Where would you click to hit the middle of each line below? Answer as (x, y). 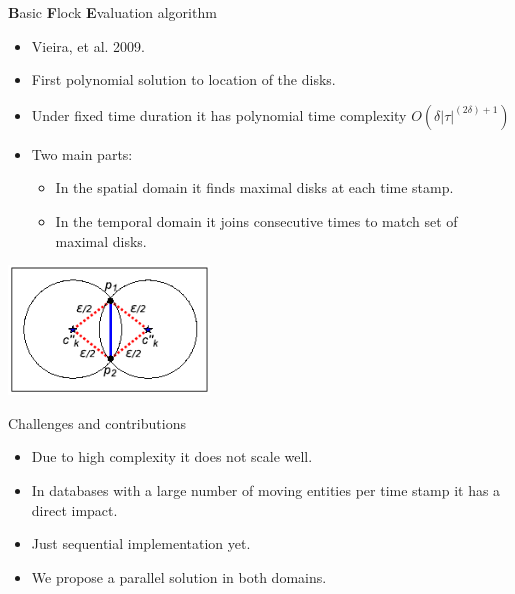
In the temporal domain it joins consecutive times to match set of (256, 220)
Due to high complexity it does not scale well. (172, 456)
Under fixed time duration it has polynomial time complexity (219, 114)
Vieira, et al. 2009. (88, 45)
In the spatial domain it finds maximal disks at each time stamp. (254, 187)
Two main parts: (82, 153)
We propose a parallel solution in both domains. (179, 576)
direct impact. (74, 509)
